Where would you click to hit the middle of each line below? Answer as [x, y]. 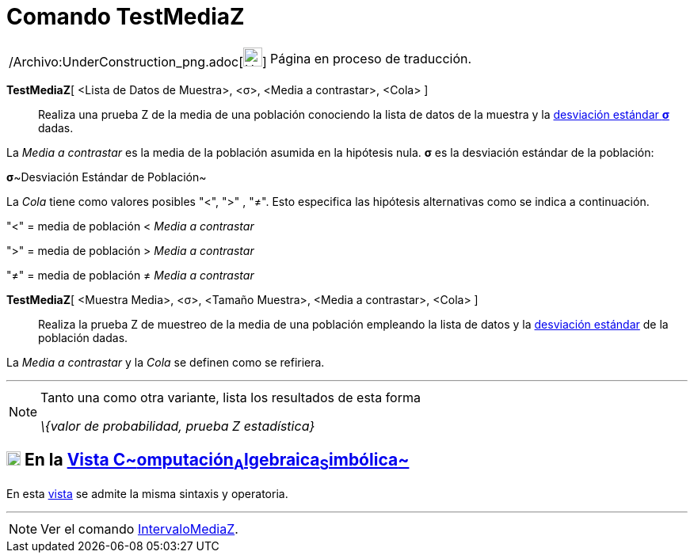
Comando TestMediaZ [126, 17]
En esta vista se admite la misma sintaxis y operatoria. [147, 493]
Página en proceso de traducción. [371, 58]
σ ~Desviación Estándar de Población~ [107, 177]
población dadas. [83, 337]
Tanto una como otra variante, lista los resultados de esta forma [231, 397]
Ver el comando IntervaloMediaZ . [139, 529]
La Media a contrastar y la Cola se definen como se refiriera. [166, 362]
